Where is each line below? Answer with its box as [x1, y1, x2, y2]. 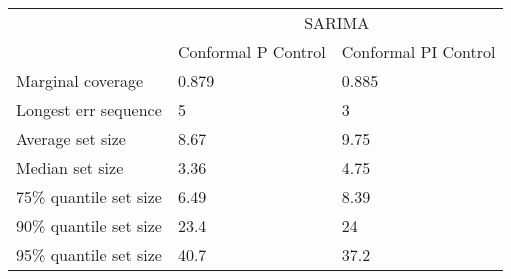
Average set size [16, 127, 126, 150]
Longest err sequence [16, 98, 162, 121]
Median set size [16, 156, 124, 179]
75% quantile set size [16, 185, 162, 208]
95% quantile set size [16, 243, 162, 266]
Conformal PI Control [341, 40, 496, 63]
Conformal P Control [177, 40, 326, 63]
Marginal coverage [16, 69, 144, 92]
